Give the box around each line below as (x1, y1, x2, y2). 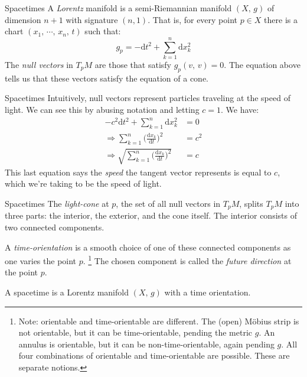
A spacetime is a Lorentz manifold (5, 285, 129, 298)
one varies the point (5, 254, 77, 266)
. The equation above (224, 58, 301, 70)
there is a (264, 13, 298, 25)
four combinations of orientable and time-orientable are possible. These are (18, 349, 290, 362)
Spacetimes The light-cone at (5, 197, 109, 209)
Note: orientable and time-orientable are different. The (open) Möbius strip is (18, 314, 299, 327)
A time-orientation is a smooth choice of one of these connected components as (5, 240, 291, 253)
